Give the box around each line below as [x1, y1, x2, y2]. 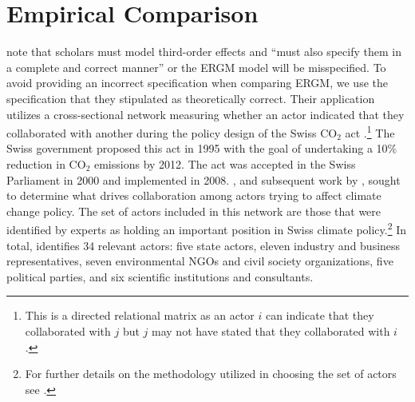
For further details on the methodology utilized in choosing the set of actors [25, 365, 397, 382]
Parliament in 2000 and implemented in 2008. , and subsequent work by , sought [6, 171, 401, 188]
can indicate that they [265, 307, 374, 324]
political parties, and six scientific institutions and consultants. [6, 268, 314, 285]
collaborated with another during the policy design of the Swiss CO [6, 124, 338, 141]
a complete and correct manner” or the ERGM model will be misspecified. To [6, 58, 386, 75]
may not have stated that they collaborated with [152, 322, 390, 339]
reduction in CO [6, 155, 86, 172]
